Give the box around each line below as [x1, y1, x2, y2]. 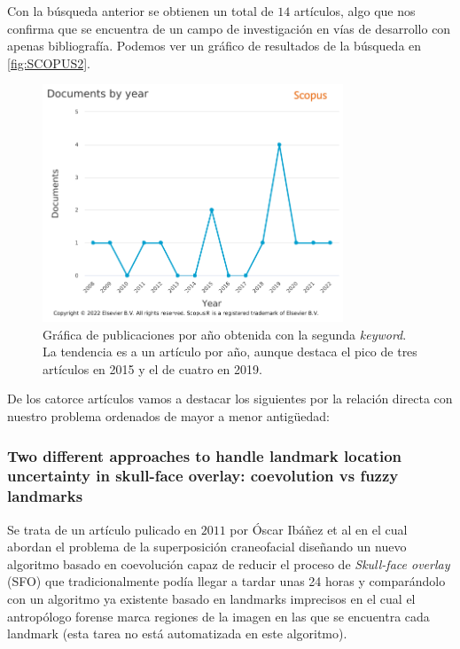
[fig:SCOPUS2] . [7, 53, 90, 72]
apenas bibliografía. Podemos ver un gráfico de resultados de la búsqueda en [7, 36, 422, 55]
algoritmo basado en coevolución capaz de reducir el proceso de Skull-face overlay [7, 554, 450, 573]
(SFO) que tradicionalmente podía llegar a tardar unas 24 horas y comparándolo [7, 572, 446, 590]
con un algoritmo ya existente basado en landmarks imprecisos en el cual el [7, 590, 416, 608]
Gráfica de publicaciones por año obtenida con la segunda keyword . [43, 324, 407, 343]
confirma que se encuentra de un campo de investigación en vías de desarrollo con [7, 19, 451, 37]
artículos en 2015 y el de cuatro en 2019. [43, 359, 262, 378]
